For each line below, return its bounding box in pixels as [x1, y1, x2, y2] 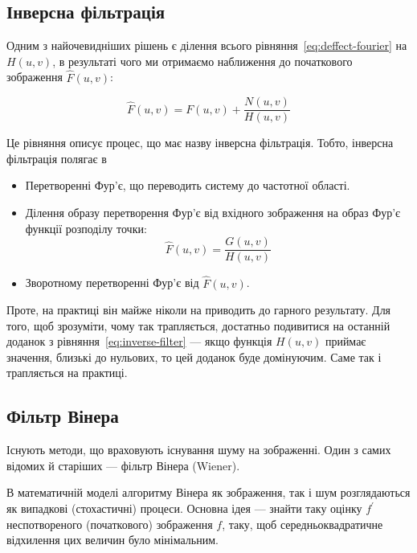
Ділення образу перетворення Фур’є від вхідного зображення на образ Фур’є [25, 204, 401, 221]
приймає [325, 333, 366, 350]
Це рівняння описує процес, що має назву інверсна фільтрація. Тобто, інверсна [6, 134, 394, 151]
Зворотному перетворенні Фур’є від [25, 274, 199, 291]
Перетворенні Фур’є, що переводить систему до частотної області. [25, 177, 350, 194]
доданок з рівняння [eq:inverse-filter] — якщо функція [6, 333, 272, 350]
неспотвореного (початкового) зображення [6, 515, 213, 532]
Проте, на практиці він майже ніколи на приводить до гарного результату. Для [6, 301, 391, 318]
